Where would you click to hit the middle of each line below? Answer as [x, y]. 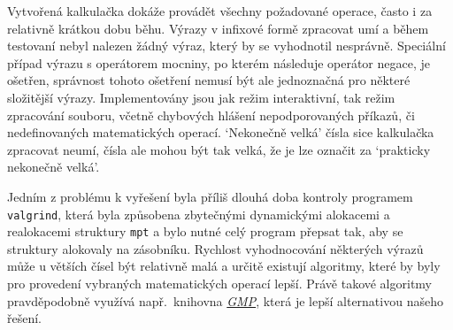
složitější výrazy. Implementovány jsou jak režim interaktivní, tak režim [201, 97]
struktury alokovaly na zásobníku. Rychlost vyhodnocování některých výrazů [215, 248]
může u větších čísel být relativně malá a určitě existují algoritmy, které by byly [224, 266]
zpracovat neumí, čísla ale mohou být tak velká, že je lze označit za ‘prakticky [219, 149]
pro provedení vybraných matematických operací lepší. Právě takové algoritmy [220, 284]
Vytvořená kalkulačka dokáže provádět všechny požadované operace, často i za [220, 11]
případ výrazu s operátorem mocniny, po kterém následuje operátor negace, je [219, 62]
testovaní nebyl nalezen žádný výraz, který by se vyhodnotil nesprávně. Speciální [226, 46]
